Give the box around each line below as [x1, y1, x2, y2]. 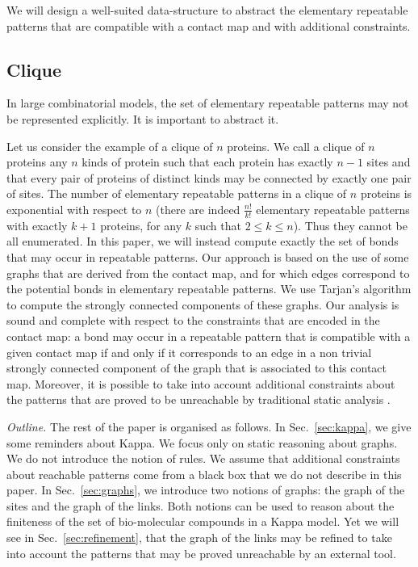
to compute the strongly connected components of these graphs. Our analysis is [6, 296, 399, 313]
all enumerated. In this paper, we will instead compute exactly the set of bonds [6, 233, 399, 250]
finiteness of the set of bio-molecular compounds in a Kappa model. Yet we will [6, 513, 399, 530]
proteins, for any [100, 216, 182, 233]
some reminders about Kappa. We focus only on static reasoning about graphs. [6, 434, 398, 451]
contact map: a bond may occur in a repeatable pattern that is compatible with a [6, 327, 411, 344]
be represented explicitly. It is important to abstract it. [6, 110, 279, 127]
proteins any [6, 153, 68, 170]
